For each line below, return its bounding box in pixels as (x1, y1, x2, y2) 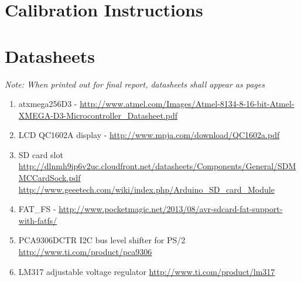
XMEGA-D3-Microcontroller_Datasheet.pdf (18, 109, 177, 121)
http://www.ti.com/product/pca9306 (18, 246, 152, 258)
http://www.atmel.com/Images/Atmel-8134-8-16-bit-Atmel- (80, 98, 295, 110)
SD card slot (18, 148, 63, 160)
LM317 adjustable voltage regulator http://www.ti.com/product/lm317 (18, 265, 275, 277)
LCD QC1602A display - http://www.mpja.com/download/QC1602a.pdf (18, 129, 280, 141)
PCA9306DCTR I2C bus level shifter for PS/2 (18, 234, 186, 246)
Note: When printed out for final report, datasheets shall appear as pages (5, 78, 265, 90)
